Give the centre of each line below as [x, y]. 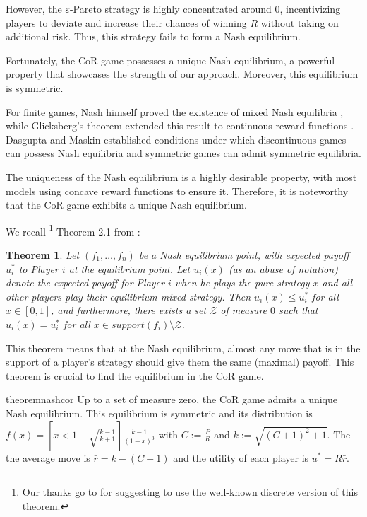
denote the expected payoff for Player [85, 283]
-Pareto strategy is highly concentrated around [170, 8]
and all [337, 283]
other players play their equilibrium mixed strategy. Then [128, 296]
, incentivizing [310, 8]
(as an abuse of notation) [283, 268]
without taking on [300, 22]
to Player [38, 268]
